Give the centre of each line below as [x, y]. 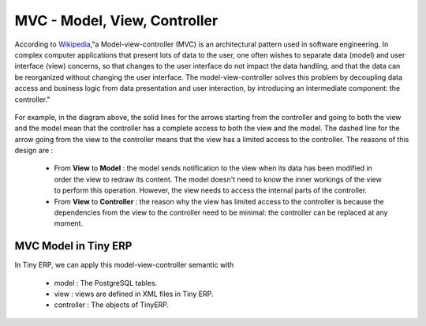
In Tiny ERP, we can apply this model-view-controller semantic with [124, 265]
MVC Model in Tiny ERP [73, 246]
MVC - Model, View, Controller [116, 21]
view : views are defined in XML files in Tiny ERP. [134, 294]
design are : [34, 151]
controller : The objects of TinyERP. [112, 305]
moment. [68, 223]
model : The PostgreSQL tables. [106, 283]
